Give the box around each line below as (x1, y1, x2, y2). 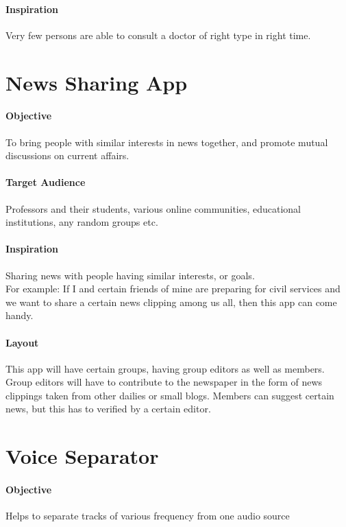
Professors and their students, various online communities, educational (5, 201, 301, 215)
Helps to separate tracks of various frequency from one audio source (5, 508, 290, 523)
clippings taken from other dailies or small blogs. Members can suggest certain (5, 388, 334, 402)
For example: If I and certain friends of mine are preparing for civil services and (5, 281, 341, 296)
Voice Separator (5, 442, 159, 470)
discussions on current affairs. (5, 148, 129, 163)
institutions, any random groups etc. (5, 215, 158, 229)
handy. (5, 308, 34, 323)
